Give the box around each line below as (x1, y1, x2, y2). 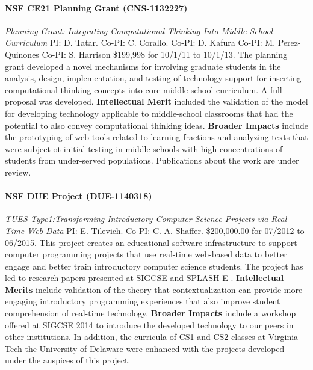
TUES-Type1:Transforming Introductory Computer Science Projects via (5, 212, 268, 225)
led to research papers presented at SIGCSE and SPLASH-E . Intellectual (5, 271, 284, 284)
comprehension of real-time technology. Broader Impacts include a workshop (5, 307, 296, 319)
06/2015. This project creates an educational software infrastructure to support (5, 236, 297, 248)
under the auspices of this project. (5, 354, 131, 366)
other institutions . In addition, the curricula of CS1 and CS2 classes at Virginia (5, 330, 299, 343)
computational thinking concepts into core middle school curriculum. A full (5, 83, 282, 96)
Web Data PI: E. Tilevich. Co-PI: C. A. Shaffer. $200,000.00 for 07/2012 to (27, 224, 305, 236)
